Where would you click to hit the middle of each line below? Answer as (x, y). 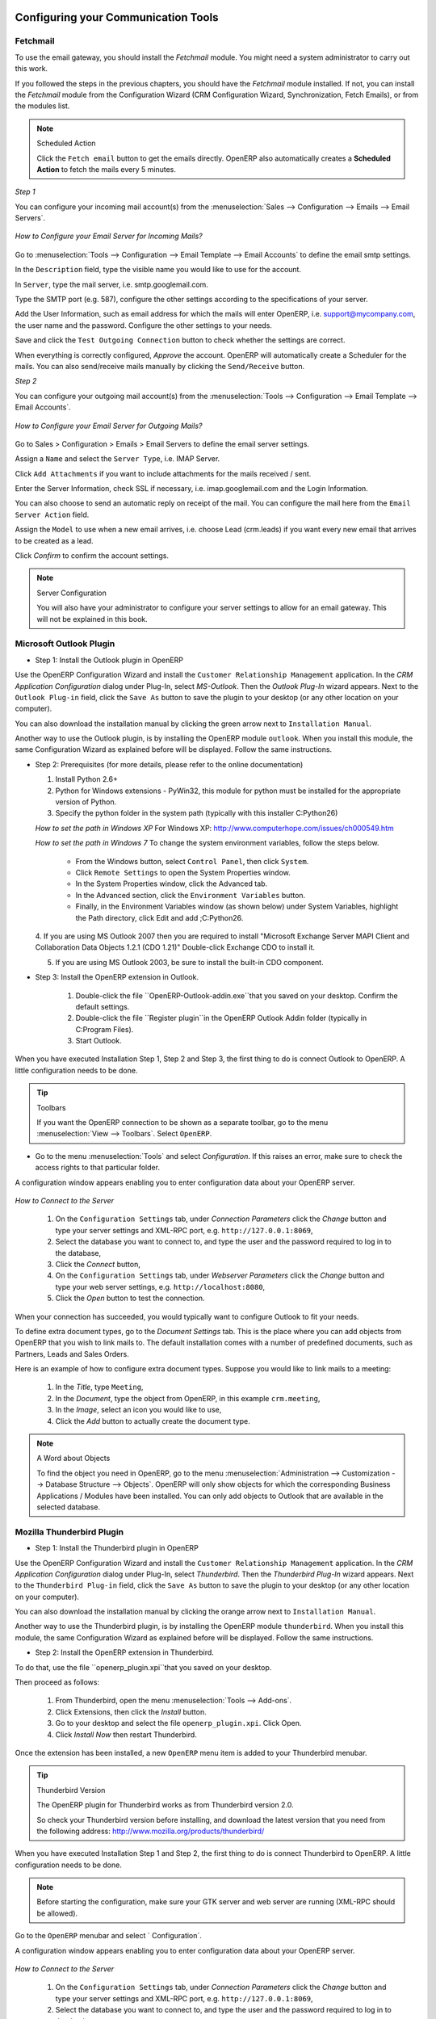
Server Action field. (52, 514)
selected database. (69, 1507)
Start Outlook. (99, 1041)
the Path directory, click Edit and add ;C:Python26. (159, 917)
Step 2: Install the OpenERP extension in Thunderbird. (124, 1652)
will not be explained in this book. (92, 619)
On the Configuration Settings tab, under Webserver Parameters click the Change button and (220, 1275)
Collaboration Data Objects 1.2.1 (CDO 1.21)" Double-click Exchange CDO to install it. (175, 947)
